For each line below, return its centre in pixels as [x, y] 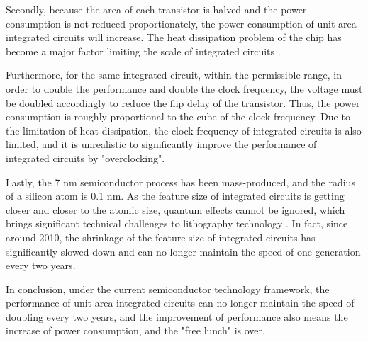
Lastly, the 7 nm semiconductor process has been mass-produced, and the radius [180, 182]
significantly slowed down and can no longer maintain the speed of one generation [183, 251]
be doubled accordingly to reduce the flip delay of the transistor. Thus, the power [183, 102]
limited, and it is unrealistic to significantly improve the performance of [161, 144]
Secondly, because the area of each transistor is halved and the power [156, 9]
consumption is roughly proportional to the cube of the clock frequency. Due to [178, 116]
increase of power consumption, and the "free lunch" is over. [135, 330]
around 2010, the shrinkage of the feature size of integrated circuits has [161, 237]
